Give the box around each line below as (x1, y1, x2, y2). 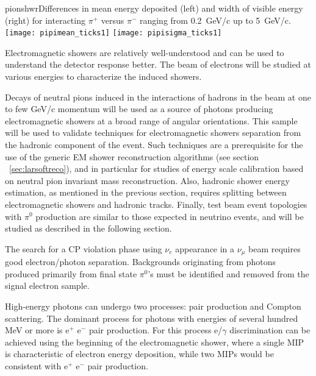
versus (101, 13, 124, 26)
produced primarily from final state (5, 267, 137, 280)
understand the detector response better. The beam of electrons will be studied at (5, 58, 311, 71)
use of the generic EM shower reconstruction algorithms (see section (5, 150, 259, 163)
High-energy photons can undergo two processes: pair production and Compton (5, 299, 301, 312)
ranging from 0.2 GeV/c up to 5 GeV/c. (139, 13, 291, 26)
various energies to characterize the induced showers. (5, 70, 202, 83)
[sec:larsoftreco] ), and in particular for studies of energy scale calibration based (9, 162, 304, 175)
